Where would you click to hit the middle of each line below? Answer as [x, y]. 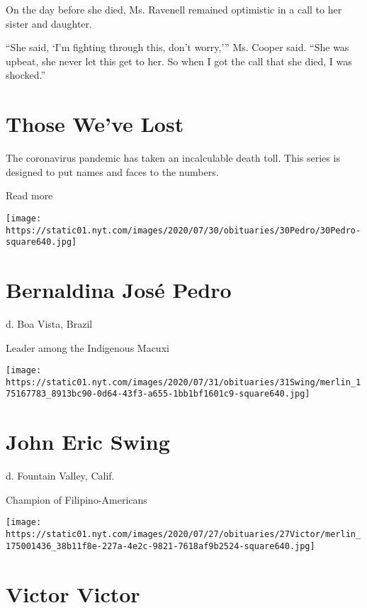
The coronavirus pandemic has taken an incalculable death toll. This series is [173, 158]
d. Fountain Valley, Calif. [60, 476]
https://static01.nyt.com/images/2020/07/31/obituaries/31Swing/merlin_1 [183, 382]
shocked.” [26, 75]
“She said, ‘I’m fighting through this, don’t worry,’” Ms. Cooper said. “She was [177, 47]
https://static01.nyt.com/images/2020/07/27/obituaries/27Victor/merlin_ [183, 535]
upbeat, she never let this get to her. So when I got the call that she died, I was [179, 61]
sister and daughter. [49, 23]
